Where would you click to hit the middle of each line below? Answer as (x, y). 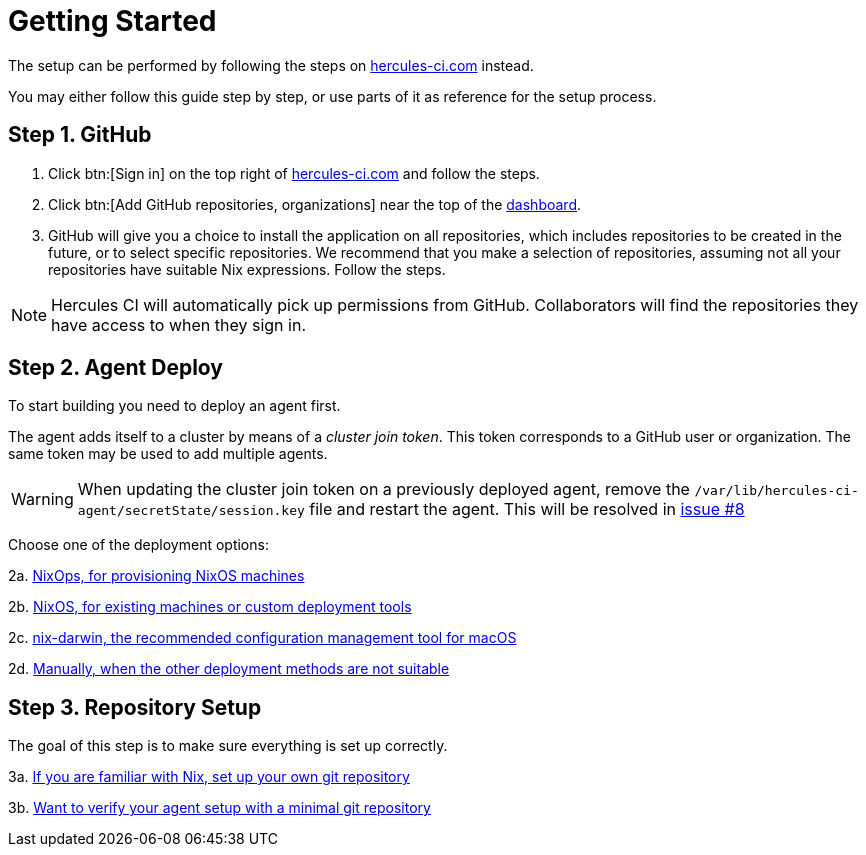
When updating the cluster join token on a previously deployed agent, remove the (383, 489)
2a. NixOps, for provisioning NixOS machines (156, 576)
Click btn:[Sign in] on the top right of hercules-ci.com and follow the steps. (294, 173)
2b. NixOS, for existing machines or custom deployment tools (210, 607)
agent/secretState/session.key (191, 511)
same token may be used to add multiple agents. (168, 454)
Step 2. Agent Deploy (115, 368)
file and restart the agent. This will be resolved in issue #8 (527, 509)
